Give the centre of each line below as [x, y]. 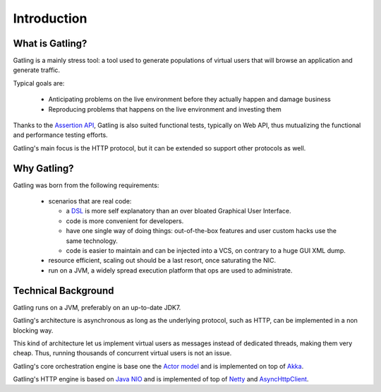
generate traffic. [36, 70]
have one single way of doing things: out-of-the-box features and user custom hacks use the [201, 231]
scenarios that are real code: [90, 201]
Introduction [50, 18]
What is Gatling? [50, 43]
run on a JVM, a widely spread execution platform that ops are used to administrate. [170, 270]
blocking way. [33, 330]
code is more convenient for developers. [125, 221]
